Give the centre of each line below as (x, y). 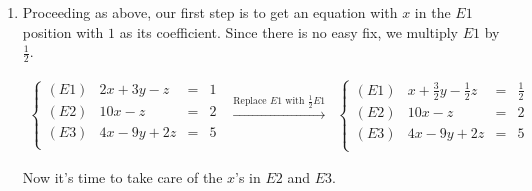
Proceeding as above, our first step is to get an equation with (210, 12)
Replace (250, 101)
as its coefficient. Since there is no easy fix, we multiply (288, 31)
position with (63, 31)
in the (432, 12)
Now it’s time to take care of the (122, 177)
